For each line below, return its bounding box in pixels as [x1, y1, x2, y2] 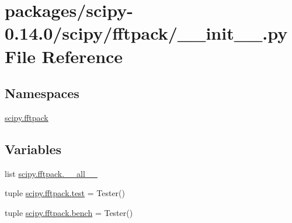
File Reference [5, 44, 123, 68]
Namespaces [5, 84, 79, 102]
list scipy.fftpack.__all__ [5, 167, 98, 179]
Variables [5, 140, 62, 158]
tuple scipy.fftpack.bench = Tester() [5, 206, 133, 218]
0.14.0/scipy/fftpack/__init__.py [5, 21, 288, 45]
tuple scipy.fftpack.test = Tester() [5, 187, 125, 199]
